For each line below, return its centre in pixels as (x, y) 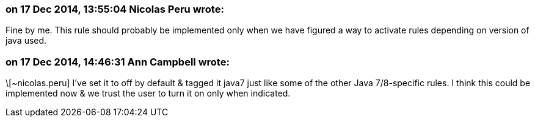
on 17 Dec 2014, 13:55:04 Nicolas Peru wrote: (115, 9)
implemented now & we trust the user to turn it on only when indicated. (148, 93)
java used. (26, 41)
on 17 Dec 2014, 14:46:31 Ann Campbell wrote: (118, 62)
